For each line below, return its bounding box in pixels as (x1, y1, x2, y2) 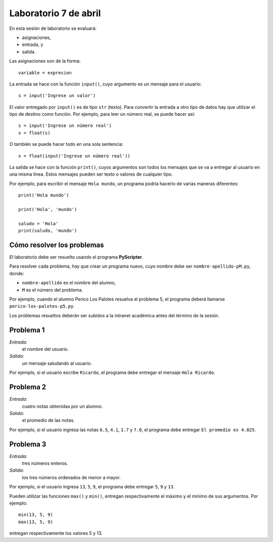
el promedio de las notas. (22, 418, 75, 424)
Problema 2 (9, 383, 47, 392)
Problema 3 (9, 440, 47, 448)
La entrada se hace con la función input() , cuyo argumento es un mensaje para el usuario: (9, 81, 202, 87)
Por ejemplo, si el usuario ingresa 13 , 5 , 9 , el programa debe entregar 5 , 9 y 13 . (9, 484, 175, 490)
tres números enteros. (22, 461, 68, 467)
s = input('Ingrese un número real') (18, 123, 112, 129)
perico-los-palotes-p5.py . (9, 303, 75, 309)
